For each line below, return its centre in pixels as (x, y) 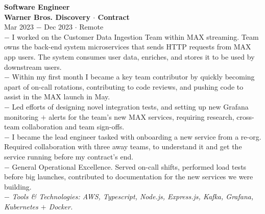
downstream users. (33, 66)
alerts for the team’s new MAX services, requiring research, (141, 116)
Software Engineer (37, 7)
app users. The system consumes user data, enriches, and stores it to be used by (129, 56)
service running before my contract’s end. (69, 156)
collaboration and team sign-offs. (73, 127)
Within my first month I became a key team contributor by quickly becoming (133, 77)
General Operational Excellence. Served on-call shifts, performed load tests (129, 166)
